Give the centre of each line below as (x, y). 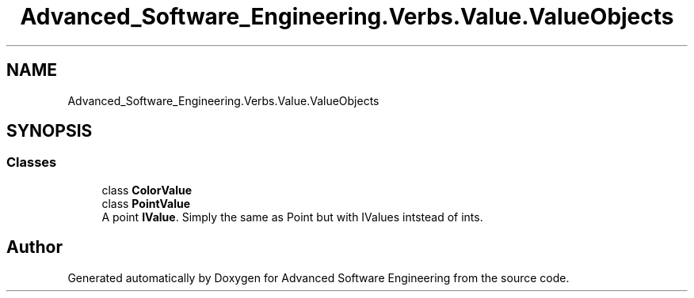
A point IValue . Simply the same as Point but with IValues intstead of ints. (292, 217)
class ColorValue (147, 190)
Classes (32, 162)
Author (34, 247)
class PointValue (146, 203)
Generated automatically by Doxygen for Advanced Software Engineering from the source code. (318, 277)
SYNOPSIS (50, 131)
